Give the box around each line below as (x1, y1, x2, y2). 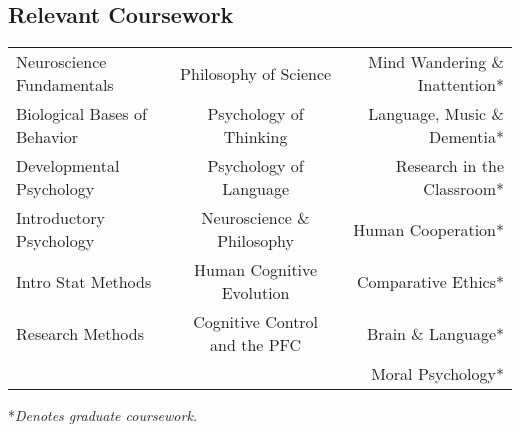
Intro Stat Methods (16, 269, 152, 293)
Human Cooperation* (353, 217, 504, 241)
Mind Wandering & (368, 50, 504, 74)
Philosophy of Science (180, 61, 332, 85)
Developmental (16, 154, 120, 178)
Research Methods (16, 321, 144, 345)
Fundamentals (16, 73, 114, 97)
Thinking (223, 125, 288, 149)
